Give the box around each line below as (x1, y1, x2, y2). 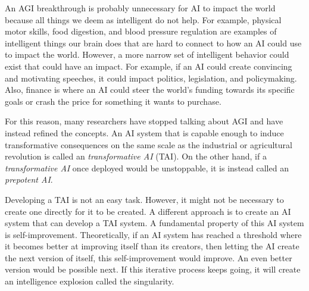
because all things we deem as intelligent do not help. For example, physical (5, 13, 282, 26)
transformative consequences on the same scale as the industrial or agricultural (5, 138, 292, 151)
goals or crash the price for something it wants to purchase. (5, 95, 221, 107)
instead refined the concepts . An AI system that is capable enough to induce (5, 126, 284, 139)
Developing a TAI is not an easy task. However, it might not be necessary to (5, 193, 284, 205)
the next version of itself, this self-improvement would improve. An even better (5, 251, 292, 264)
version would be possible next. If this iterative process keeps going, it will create (5, 263, 301, 276)
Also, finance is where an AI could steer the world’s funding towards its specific (5, 83, 295, 96)
